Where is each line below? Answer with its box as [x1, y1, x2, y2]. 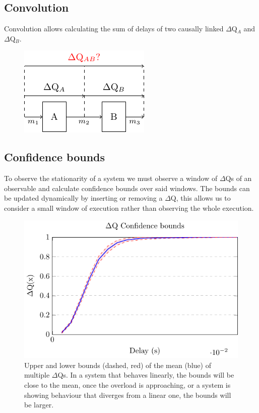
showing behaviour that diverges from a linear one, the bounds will [24, 389, 231, 400]
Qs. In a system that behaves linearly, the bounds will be [57, 370, 234, 380]
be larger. [24, 399, 54, 410]
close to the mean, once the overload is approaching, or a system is [24, 379, 231, 390]
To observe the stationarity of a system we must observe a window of [4, 173, 218, 183]
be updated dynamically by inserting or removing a [4, 193, 163, 203]
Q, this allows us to [170, 193, 231, 203]
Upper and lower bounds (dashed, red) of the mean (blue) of [24, 359, 211, 370]
